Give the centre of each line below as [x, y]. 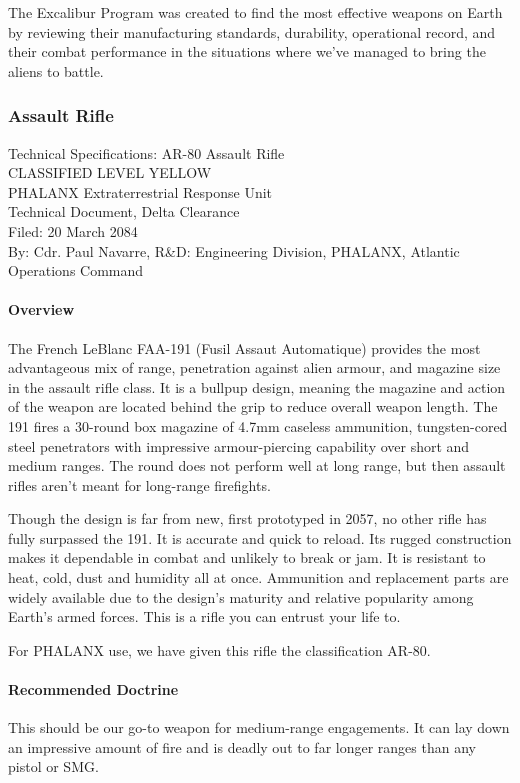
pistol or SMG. [53, 766]
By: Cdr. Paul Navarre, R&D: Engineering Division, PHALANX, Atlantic [234, 250]
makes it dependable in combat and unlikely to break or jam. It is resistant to [247, 557]
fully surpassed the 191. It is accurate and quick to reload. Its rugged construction [260, 537]
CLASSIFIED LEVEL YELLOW [110, 172]
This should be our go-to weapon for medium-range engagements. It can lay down [259, 727]
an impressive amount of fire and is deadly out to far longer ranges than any [242, 746]
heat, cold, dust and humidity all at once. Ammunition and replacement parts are [258, 577]
